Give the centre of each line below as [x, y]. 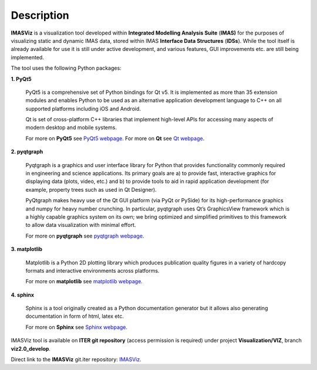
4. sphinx [23, 295]
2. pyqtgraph [27, 152]
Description [40, 15]
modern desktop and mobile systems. [71, 128]
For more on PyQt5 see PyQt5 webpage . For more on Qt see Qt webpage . [115, 138]
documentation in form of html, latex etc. [75, 316]
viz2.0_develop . [31, 348]
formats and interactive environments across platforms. [92, 270]
